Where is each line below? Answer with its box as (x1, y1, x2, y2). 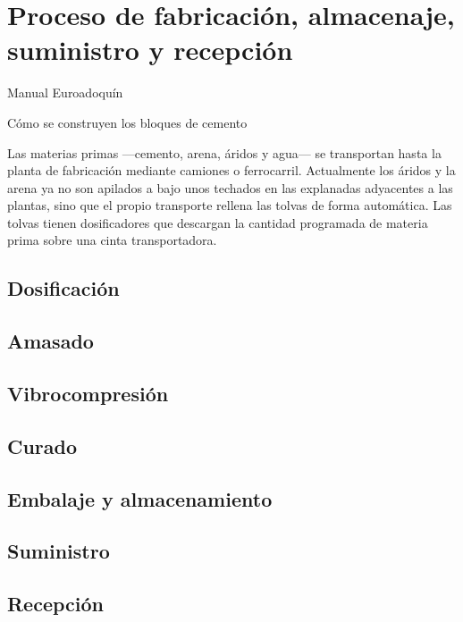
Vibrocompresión (7, 380, 169, 408)
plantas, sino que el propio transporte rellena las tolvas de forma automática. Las (7, 196, 452, 214)
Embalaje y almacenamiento (7, 484, 273, 512)
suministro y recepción (7, 31, 293, 68)
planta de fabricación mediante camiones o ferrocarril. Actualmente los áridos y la (7, 161, 456, 180)
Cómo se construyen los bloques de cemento (7, 113, 248, 131)
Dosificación (7, 274, 120, 302)
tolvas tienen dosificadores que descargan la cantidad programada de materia (7, 213, 428, 231)
